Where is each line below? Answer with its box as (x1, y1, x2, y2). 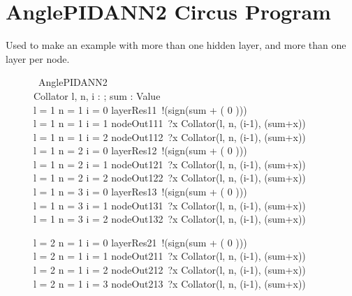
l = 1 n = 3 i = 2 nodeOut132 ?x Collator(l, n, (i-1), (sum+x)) (34, 212, 306, 226)
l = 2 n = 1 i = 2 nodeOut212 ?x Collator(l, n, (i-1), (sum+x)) (34, 262, 306, 277)
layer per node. (6, 51, 70, 66)
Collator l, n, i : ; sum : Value (34, 88, 161, 103)
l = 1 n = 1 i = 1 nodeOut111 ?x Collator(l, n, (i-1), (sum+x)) (34, 116, 306, 131)
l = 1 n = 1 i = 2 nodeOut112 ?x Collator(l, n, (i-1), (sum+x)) (34, 129, 306, 144)
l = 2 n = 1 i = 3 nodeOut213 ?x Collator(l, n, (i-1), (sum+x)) (34, 276, 306, 290)
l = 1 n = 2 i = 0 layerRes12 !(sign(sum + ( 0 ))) (34, 143, 247, 158)
